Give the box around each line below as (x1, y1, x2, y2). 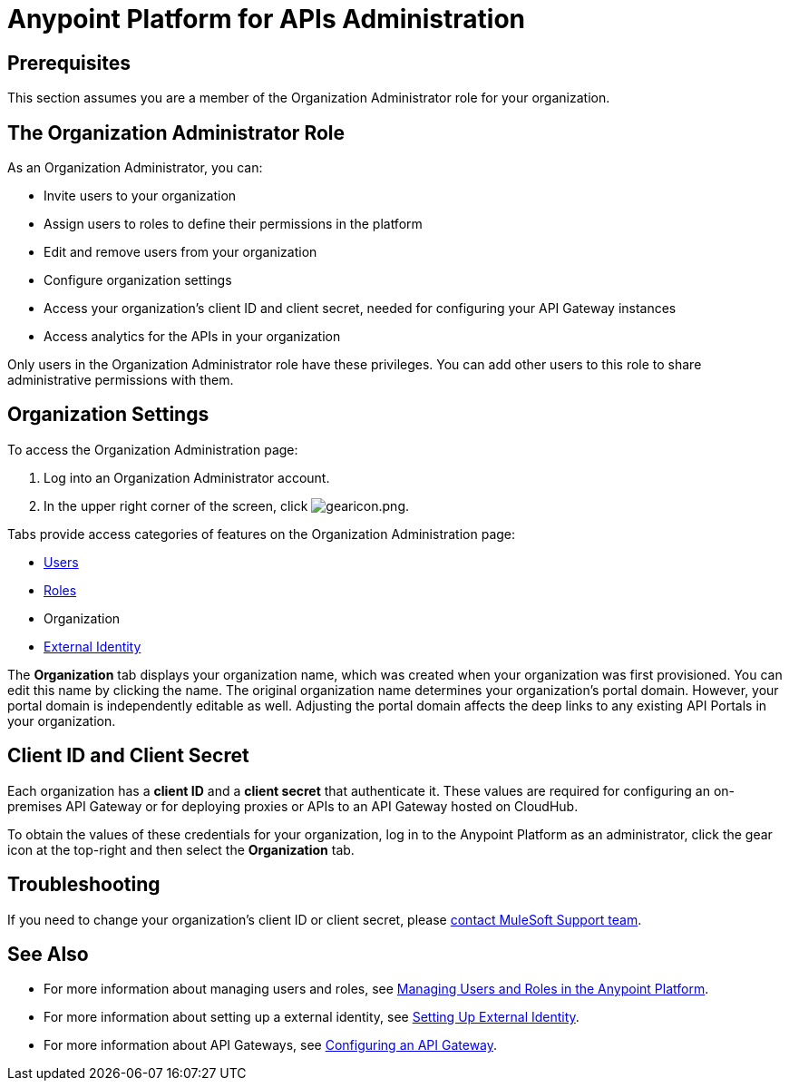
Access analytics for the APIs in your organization (44, 328, 341, 345)
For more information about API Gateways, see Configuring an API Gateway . (44, 1037, 498, 1054)
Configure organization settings (44, 272, 232, 289)
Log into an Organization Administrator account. (44, 469, 330, 485)
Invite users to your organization (44, 188, 237, 204)
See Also (7, 942, 89, 965)
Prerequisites (7, 51, 131, 74)
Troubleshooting (7, 873, 161, 897)
